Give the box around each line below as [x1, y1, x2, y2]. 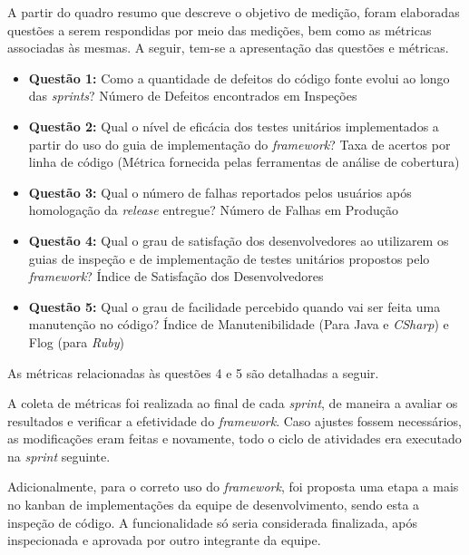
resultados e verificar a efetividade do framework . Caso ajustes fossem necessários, [7, 411, 462, 430]
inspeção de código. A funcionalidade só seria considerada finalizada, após [7, 512, 417, 531]
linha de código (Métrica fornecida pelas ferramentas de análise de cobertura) [28, 152, 460, 171]
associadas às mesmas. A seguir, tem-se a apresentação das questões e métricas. [7, 38, 449, 57]
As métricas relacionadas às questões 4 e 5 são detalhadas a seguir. [7, 363, 379, 382]
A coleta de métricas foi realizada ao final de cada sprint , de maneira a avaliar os [7, 394, 458, 413]
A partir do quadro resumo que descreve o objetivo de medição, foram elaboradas [7, 3, 460, 21]
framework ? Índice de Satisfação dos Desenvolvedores [28, 267, 324, 286]
